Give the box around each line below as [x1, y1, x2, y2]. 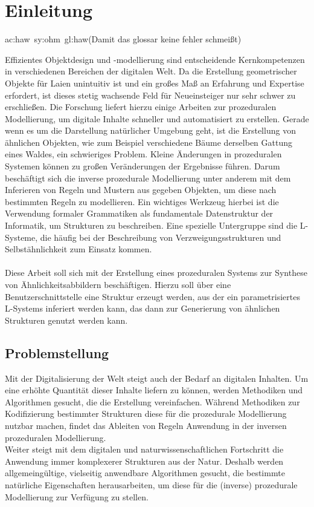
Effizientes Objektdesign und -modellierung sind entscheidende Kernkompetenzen [5, 53, 305, 65]
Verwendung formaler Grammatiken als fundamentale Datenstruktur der [5, 207, 274, 220]
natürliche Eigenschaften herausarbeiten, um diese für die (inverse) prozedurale [5, 478, 298, 491]
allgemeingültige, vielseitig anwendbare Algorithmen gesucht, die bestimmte [5, 466, 285, 479]
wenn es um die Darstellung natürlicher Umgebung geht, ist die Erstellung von [5, 124, 296, 137]
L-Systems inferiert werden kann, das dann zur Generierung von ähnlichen [5, 302, 280, 315]
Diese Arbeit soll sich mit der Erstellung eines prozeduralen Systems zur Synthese [5, 266, 307, 279]
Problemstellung [5, 343, 109, 362]
